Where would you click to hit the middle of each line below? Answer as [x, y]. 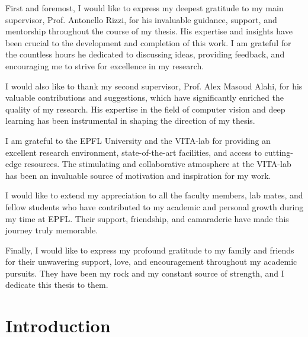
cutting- [279, 152]
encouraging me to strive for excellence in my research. [105, 65]
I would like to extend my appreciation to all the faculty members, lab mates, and [154, 195]
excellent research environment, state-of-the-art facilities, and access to [134, 152]
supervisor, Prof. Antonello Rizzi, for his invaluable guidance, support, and [141, 19]
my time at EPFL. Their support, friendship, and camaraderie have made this [147, 218]
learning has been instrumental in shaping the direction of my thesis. [130, 121]
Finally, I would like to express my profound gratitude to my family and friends [150, 250]
